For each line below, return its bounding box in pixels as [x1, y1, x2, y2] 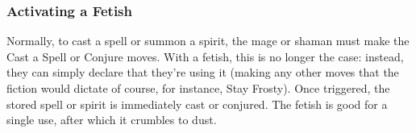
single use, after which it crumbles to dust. [6, 111, 217, 128]
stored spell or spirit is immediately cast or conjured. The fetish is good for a [6, 95, 388, 112]
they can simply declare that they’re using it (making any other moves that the [6, 64, 399, 81]
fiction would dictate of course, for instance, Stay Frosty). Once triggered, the [6, 80, 390, 96]
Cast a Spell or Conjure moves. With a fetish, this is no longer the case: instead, [6, 48, 404, 64]
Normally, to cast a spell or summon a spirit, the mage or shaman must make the [6, 32, 410, 49]
